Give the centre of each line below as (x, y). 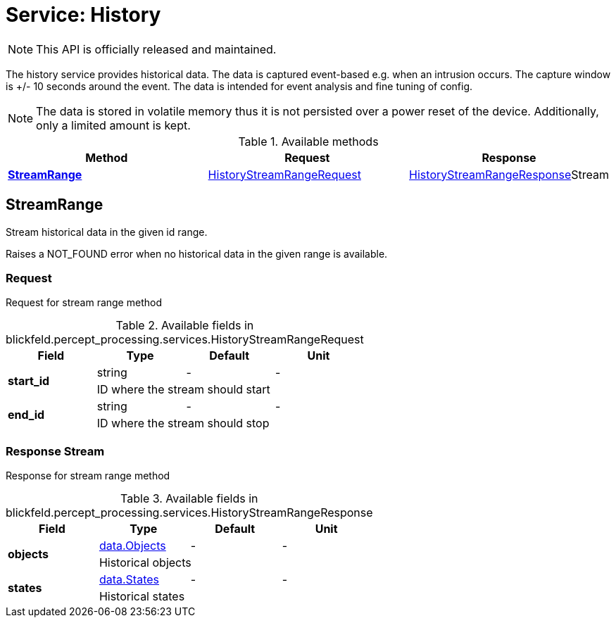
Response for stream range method (88, 476)
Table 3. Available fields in (189, 499)
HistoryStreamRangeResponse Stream (509, 174)
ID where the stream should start (183, 390)
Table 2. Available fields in (185, 326)
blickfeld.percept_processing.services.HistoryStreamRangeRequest (185, 340)
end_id (26, 415)
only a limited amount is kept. (113, 125)
